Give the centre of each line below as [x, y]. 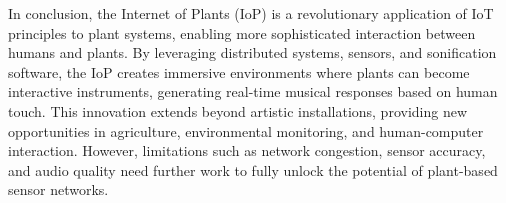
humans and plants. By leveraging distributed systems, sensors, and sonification [252, 52]
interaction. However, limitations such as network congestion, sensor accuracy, [247, 150]
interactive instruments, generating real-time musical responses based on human [253, 91]
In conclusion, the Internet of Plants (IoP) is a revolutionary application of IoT [251, 13]
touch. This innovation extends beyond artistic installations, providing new [238, 110]
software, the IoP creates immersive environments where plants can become [239, 71]
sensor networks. [58, 189]
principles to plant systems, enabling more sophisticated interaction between [242, 32]
